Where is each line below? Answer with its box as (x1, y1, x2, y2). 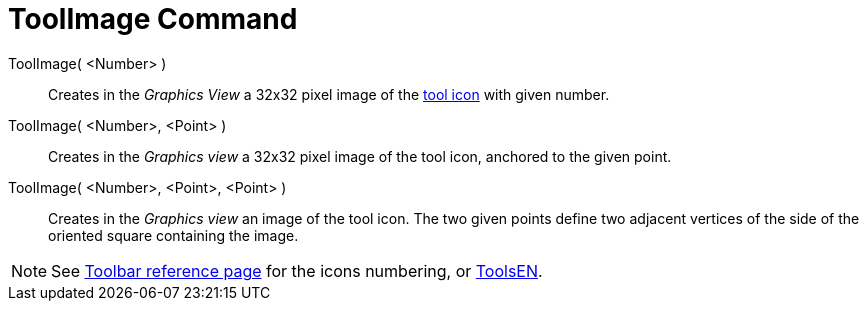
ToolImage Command (8, 2, 298, 36)
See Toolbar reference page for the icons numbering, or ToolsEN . (51, 260, 543, 281)
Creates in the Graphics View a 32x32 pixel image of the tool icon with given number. (48, 85, 610, 103)
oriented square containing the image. (48, 226, 299, 244)
